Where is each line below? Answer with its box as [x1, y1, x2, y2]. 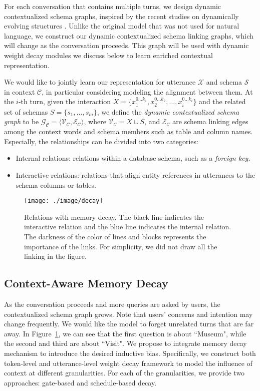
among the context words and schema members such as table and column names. [4, 126, 253, 137]
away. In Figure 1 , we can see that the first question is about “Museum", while [4, 328, 246, 338]
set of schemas [4, 106, 48, 117]
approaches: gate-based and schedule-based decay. [4, 377, 157, 387]
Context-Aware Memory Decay [4, 275, 168, 291]
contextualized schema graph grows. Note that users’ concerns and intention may [4, 308, 253, 319]
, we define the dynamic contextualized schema [97, 106, 239, 117]
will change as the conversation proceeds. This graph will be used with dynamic [4, 40, 249, 51]
